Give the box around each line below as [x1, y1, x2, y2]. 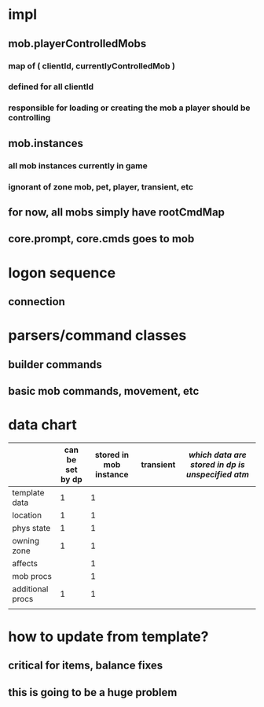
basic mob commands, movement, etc [8, 384, 200, 398]
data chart [8, 416, 77, 434]
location [12, 510, 42, 521]
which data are [188, 449, 247, 460]
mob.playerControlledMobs [8, 37, 147, 50]
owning [12, 535, 39, 546]
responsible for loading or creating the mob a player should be [8, 102, 251, 113]
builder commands [8, 358, 102, 371]
